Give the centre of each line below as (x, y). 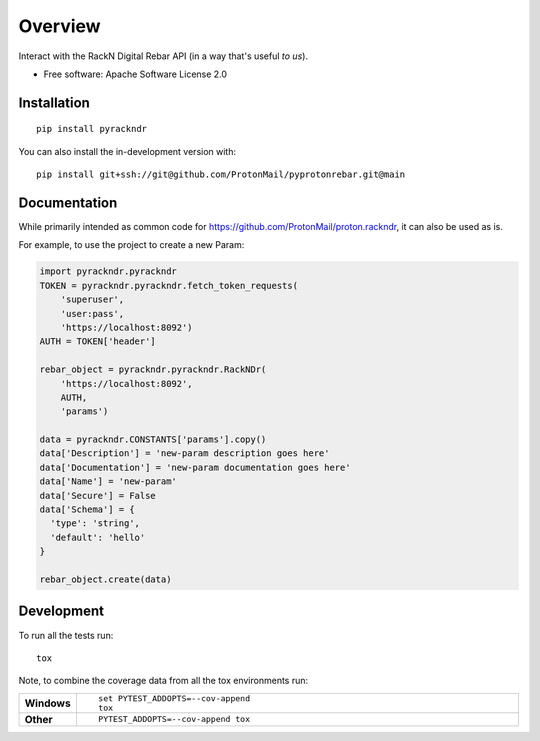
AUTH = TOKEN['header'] (98, 341)
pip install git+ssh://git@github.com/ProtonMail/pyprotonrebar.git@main (221, 174)
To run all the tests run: (66, 635)
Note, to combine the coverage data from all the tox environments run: (163, 681)
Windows (47, 703)
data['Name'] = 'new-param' (108, 481)
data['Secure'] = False (98, 495)
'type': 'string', (95, 523)
